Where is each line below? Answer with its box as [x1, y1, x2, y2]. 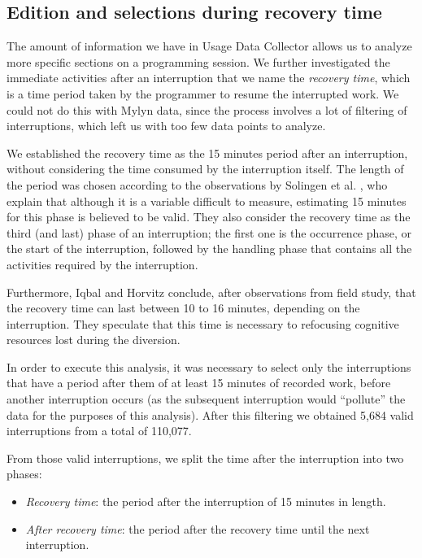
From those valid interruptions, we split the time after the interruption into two [7, 449, 404, 466]
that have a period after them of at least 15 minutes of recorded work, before [7, 374, 391, 391]
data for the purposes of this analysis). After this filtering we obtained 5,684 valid [7, 406, 414, 423]
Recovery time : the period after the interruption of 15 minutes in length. [25, 493, 386, 510]
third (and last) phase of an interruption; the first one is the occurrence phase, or [7, 224, 412, 241]
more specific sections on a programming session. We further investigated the [7, 53, 390, 70]
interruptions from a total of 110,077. [7, 422, 192, 439]
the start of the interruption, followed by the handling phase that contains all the [7, 240, 412, 257]
